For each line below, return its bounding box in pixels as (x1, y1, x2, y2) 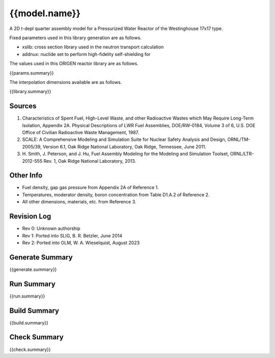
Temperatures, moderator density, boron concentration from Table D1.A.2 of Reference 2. (22, 191, 210, 198)
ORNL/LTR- (230, 151, 254, 157)
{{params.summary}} (9, 70, 54, 76)
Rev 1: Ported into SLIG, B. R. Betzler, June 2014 (22, 232, 122, 238)
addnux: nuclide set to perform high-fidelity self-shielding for (22, 51, 151, 57)
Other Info (9, 171, 43, 180)
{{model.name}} (9, 8, 81, 19)
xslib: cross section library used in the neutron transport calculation (22, 44, 164, 50)
